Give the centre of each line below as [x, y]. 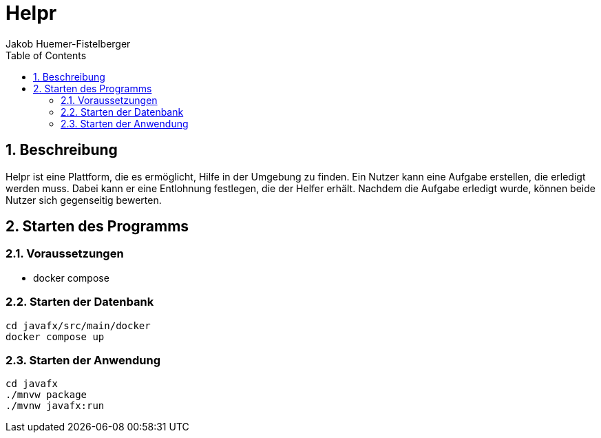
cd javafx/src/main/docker [78, 325]
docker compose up [55, 336]
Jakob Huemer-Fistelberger [68, 43]
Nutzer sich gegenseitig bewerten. [84, 200]
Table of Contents [46, 55]
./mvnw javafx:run [55, 406]
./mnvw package [46, 395]
